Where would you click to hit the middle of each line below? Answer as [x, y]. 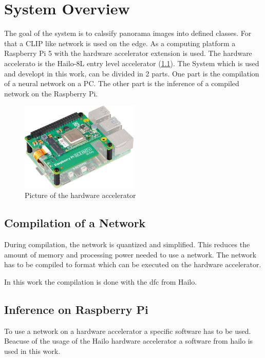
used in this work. [32, 351]
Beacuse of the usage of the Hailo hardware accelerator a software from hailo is [129, 341]
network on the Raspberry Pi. [51, 93]
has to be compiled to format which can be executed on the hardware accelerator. [133, 264]
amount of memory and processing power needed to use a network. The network [130, 254]
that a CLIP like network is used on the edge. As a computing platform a [120, 43]
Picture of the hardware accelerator [80, 195]
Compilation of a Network [75, 223]
